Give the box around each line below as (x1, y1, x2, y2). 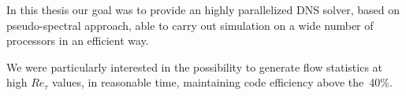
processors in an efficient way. (6, 32, 149, 49)
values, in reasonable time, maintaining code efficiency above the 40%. (52, 74, 393, 90)
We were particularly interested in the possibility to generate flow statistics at (6, 58, 383, 75)
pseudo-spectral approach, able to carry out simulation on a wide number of (6, 17, 374, 33)
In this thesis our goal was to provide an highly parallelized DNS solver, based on (6, 2, 400, 17)
